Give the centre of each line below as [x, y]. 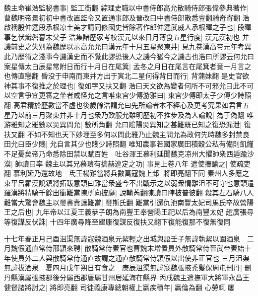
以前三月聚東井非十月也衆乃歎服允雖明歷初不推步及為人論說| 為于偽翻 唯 [136, 114]
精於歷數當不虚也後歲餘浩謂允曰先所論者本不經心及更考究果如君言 [135, 105]
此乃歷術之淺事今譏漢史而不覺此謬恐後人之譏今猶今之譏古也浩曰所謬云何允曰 [129, 56]
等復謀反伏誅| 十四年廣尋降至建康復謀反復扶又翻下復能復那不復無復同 [117, 222]
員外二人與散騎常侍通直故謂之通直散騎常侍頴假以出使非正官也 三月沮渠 [133, 258]
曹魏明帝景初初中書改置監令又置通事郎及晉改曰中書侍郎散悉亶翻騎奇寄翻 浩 [127, 17]
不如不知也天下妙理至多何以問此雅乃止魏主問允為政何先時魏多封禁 [135, 134]
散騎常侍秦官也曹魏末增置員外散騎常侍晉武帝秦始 [164, 248]
